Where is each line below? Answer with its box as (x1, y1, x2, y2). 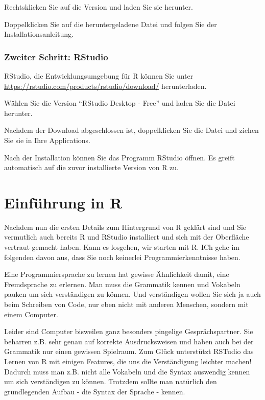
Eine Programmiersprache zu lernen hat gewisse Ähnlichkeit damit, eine (4, 269, 229, 279)
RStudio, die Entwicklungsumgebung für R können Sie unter (4, 70, 194, 81)
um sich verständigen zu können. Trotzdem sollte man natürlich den (4, 376, 217, 387)
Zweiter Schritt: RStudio (4, 50, 108, 63)
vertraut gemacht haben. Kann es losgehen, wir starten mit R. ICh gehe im (4, 242, 239, 252)
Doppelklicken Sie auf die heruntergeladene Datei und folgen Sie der (4, 18, 217, 29)
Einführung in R (4, 192, 123, 213)
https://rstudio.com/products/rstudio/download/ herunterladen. (4, 80, 207, 91)
